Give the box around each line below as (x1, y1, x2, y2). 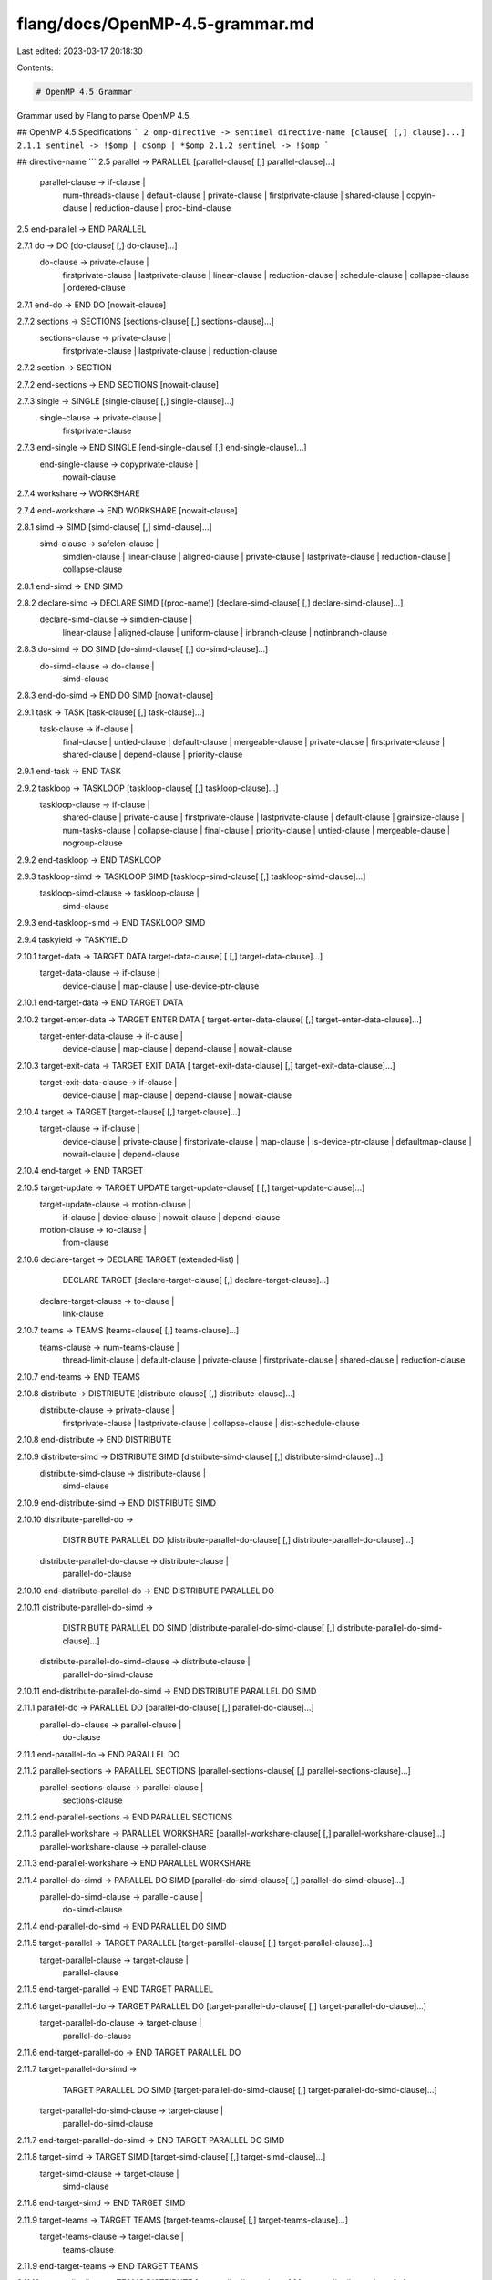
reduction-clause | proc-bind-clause (94, 202, 231, 213)
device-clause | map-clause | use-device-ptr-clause (62, 980, 260, 991)
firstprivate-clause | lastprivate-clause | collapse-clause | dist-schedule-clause (62, 1417, 360, 1428)
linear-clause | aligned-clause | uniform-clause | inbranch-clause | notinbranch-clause (62, 627, 387, 637)
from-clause (62, 1237, 109, 1249)
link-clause (62, 1308, 104, 1319)
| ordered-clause (62, 283, 127, 294)
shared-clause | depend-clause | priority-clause (62, 749, 243, 760)
